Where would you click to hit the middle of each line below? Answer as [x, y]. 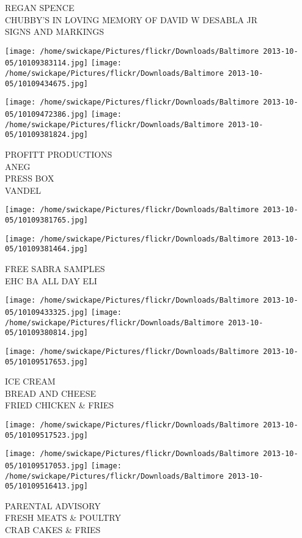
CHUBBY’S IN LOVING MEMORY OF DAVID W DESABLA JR [131, 19]
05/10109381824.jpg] [47, 135]
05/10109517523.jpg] [47, 435]
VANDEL [23, 190]
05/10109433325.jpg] [47, 312]
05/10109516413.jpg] [47, 486]
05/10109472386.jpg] [47, 115]
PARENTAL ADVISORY [53, 505]
